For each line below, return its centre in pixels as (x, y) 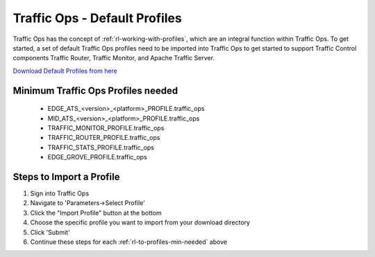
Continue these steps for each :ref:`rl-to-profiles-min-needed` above (129, 242)
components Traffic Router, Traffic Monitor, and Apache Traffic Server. (114, 58)
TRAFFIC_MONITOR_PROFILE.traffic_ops (106, 127)
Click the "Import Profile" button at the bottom (96, 213)
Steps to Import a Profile (66, 177)
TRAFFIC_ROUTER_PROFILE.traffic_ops (104, 138)
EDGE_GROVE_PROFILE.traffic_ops (97, 157)
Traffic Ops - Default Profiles (97, 18)
